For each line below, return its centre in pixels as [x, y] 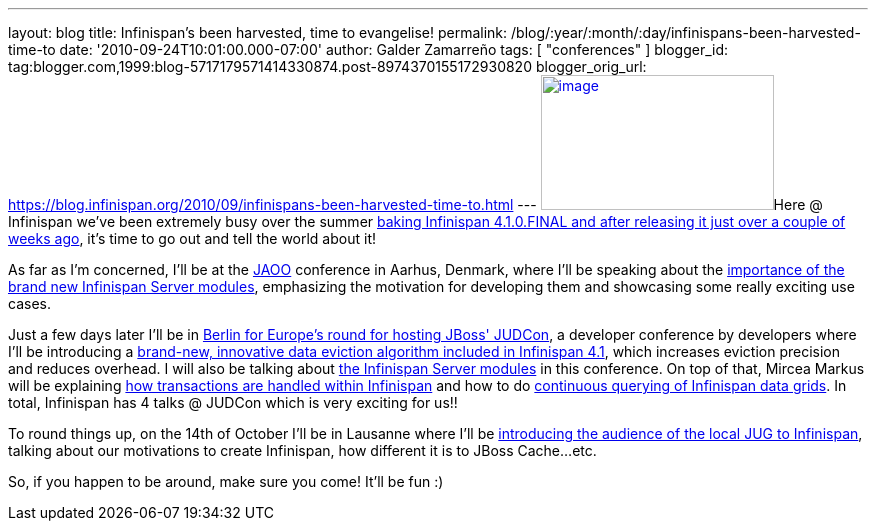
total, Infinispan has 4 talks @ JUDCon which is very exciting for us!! [233, 402]
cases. [29, 303]
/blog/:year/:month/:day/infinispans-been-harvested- [686, 32]
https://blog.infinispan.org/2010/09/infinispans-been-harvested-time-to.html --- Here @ [415, 204]
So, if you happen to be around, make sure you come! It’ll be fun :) [226, 481]
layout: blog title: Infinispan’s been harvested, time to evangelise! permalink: [258, 32]
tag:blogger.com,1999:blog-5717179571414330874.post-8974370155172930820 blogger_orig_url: [327, 66]
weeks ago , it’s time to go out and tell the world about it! [192, 238]
